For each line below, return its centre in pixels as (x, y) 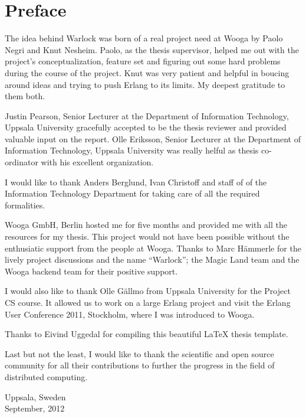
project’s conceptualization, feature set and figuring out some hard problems (143, 61)
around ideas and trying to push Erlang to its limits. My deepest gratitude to (145, 84)
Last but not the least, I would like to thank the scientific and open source (139, 353)
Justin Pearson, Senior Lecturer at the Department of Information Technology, (147, 115)
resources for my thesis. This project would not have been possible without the (147, 236)
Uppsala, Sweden (35, 396)
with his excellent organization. (97, 162)
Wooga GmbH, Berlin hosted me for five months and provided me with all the (146, 225)
